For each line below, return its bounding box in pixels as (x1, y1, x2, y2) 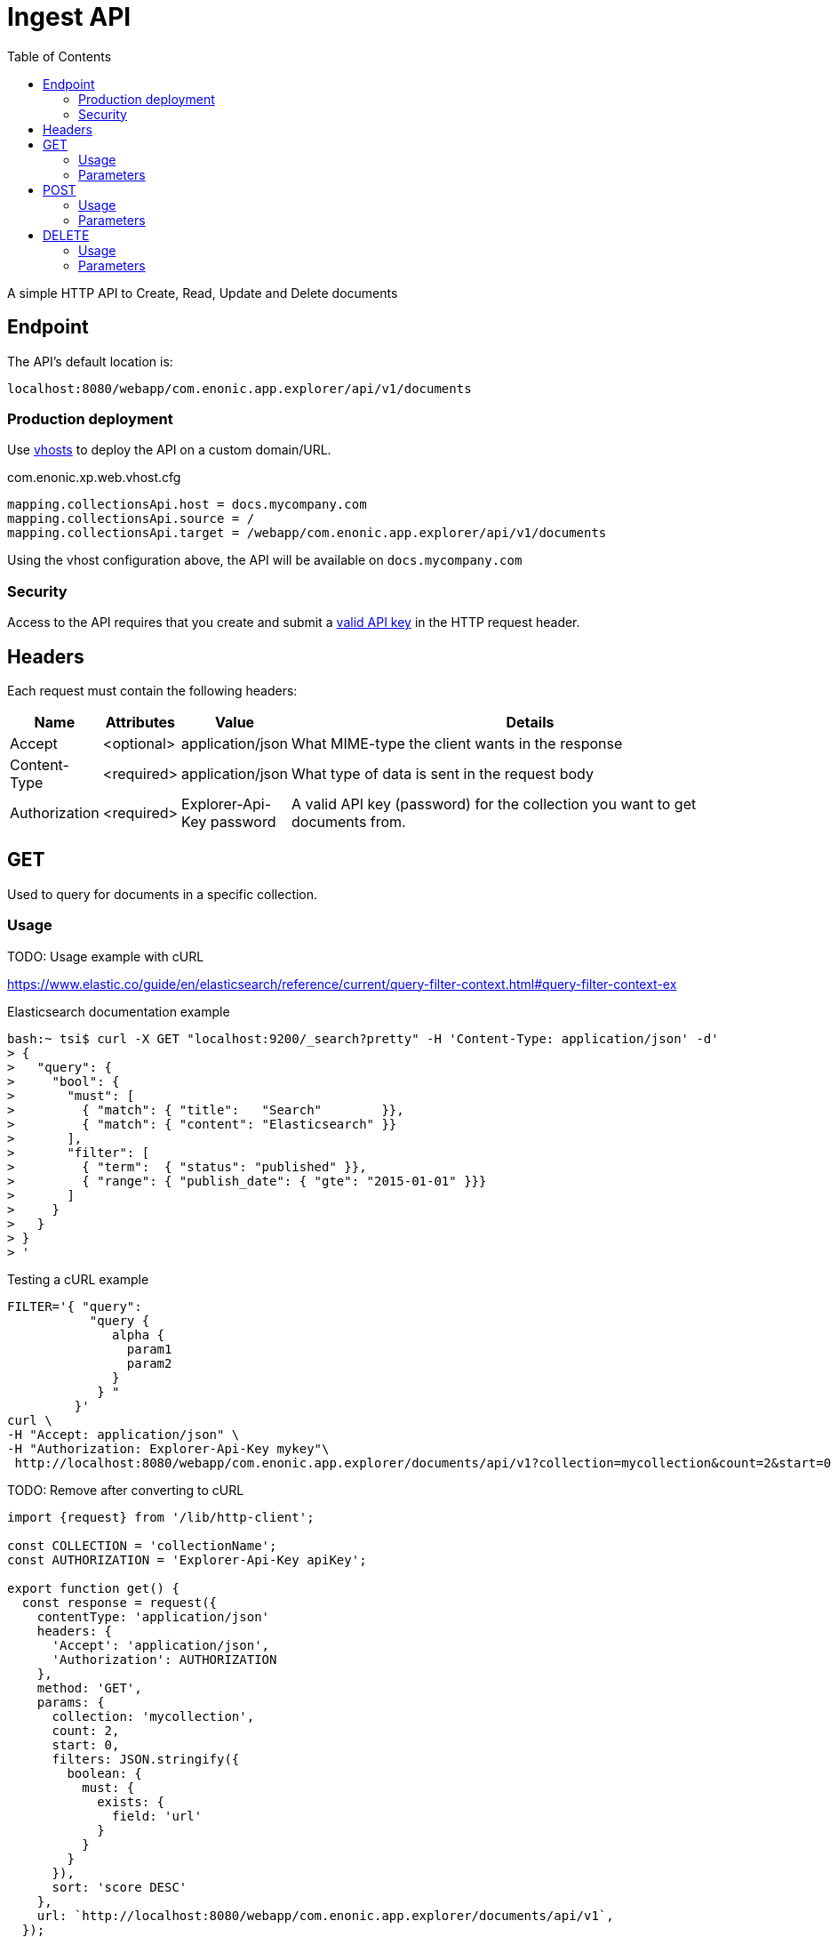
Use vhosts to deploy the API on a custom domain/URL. (7, 442, 331, 458)
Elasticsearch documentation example (7, 1003, 230, 1019)
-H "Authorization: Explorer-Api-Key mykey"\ (7, 1441, 330, 1456)
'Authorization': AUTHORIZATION (52, 1652, 277, 1667)
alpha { (112, 1327, 165, 1342)
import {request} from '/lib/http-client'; (7, 1509, 315, 1524)
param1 (126, 1341, 172, 1356)
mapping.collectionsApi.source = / (7, 511, 255, 526)
